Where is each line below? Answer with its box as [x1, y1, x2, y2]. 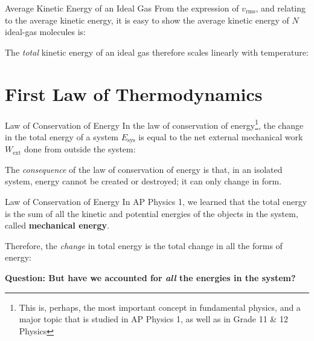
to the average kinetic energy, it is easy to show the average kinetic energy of [5, 13, 289, 26]
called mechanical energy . [5, 219, 109, 232]
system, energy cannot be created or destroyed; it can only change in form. [5, 175, 282, 187]
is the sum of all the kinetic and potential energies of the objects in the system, [5, 207, 298, 219]
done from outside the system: [24, 143, 136, 155]
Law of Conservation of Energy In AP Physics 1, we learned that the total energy [5, 195, 307, 207]
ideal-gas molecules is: [5, 25, 86, 38]
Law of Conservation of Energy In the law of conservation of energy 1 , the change [5, 117, 304, 131]
